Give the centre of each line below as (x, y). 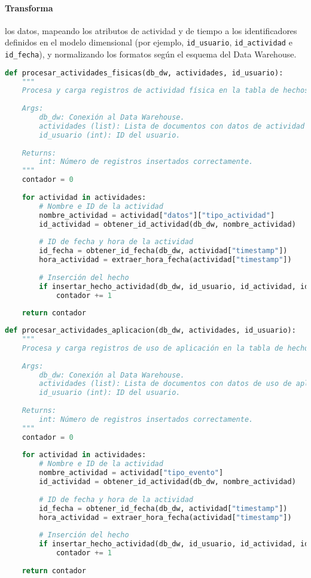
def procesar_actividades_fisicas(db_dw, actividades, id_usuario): (144, 73)
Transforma (29, 7)
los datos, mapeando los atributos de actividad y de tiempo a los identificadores (151, 30)
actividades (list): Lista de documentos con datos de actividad (172, 126)
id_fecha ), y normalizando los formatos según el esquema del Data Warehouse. (151, 54)
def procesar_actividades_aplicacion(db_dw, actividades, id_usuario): (150, 331)
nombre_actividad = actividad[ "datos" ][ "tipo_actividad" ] (157, 215)
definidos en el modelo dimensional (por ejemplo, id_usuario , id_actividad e (149, 42)
